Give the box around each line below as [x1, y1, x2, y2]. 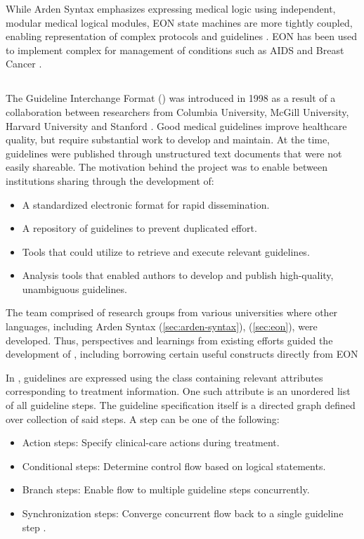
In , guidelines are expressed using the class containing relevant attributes [6, 370, 323, 384]
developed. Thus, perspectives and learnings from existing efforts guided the [6, 332, 333, 347]
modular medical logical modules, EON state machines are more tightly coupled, [6, 15, 353, 30]
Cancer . [6, 56, 42, 71]
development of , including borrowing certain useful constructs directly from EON [6, 346, 358, 361]
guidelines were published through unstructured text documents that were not [6, 145, 342, 160]
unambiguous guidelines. [22, 281, 127, 296]
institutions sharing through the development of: [6, 173, 214, 188]
